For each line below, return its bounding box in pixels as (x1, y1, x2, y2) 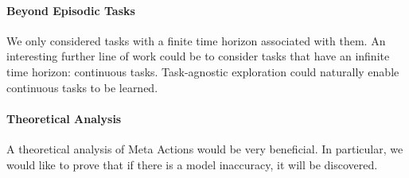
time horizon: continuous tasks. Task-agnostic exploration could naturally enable (6, 63, 399, 79)
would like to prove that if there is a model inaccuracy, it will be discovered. (6, 156, 378, 172)
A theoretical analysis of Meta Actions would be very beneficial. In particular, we (6, 140, 403, 157)
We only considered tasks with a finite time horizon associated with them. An (6, 32, 386, 48)
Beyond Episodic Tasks (6, 2, 135, 18)
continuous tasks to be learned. (6, 79, 158, 95)
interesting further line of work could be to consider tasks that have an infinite (6, 48, 390, 64)
